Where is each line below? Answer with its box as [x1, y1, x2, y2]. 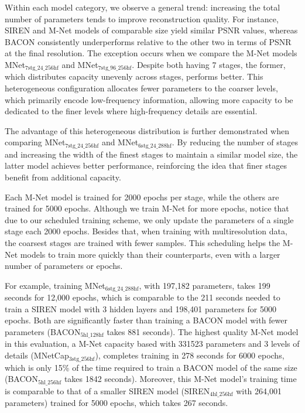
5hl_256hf [37, 379, 61, 385]
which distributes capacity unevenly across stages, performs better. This [5, 70, 263, 83]
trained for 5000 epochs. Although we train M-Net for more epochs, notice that [5, 202, 289, 214]
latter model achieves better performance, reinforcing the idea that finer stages [5, 159, 287, 172]
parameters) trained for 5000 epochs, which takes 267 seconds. [5, 397, 228, 409]
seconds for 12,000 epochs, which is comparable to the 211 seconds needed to [5, 291, 280, 303]
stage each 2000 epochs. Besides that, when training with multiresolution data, [5, 225, 287, 237]
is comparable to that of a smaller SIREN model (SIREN [5, 384, 210, 397]
